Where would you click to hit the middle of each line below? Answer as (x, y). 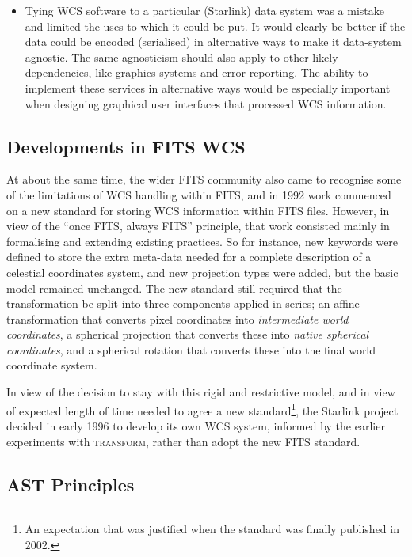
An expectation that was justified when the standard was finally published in (212, 529)
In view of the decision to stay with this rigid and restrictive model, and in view (201, 392)
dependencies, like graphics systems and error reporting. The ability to (196, 72)
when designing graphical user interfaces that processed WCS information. (206, 103)
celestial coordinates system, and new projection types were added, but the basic (202, 272)
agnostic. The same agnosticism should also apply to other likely (181, 57)
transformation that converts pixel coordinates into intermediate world (177, 318)
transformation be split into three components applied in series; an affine (183, 303)
